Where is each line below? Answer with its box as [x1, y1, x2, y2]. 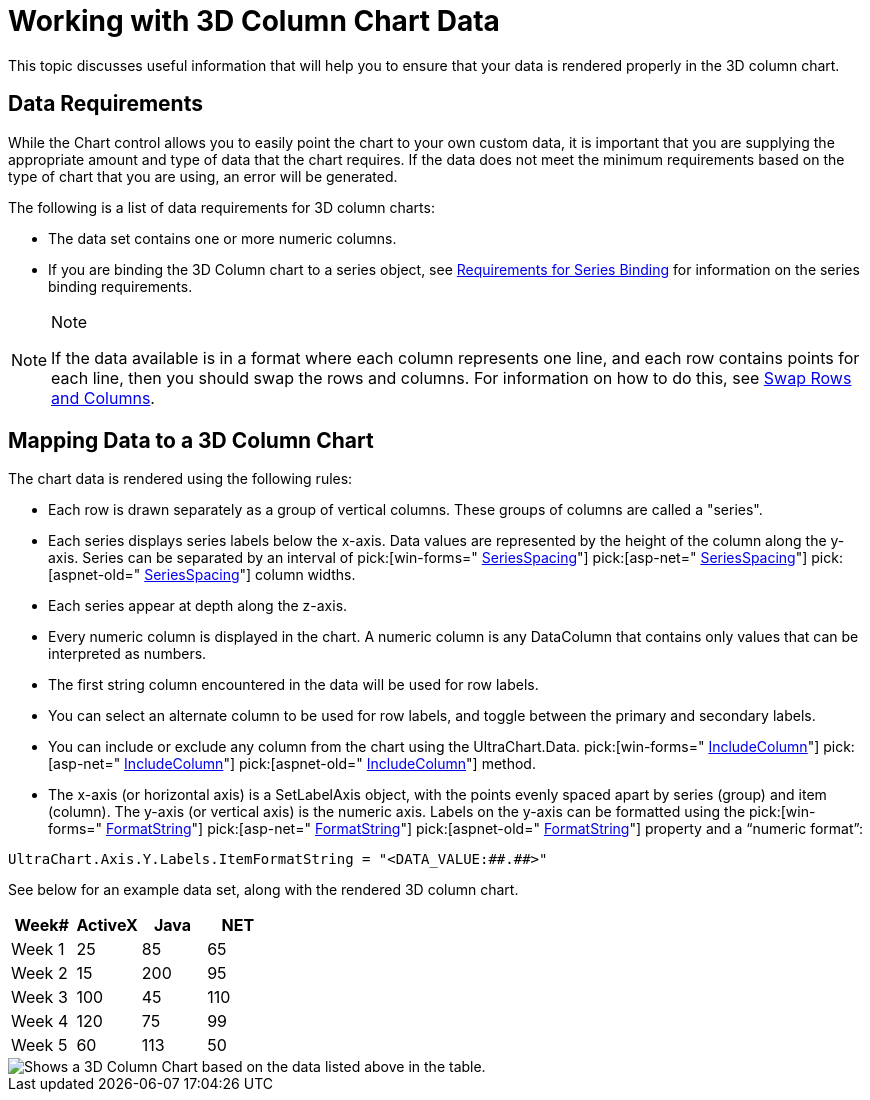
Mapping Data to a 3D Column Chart [8, 428, 374, 454]
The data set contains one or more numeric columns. [48, 229, 397, 247]
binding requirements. [48, 277, 193, 295]
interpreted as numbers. [48, 645, 207, 663]
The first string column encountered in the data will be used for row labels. [48, 676, 539, 694]
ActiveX [76, 915, 138, 936]
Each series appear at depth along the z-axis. [48, 597, 348, 615]
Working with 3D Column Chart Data [8, 4, 500, 38]
